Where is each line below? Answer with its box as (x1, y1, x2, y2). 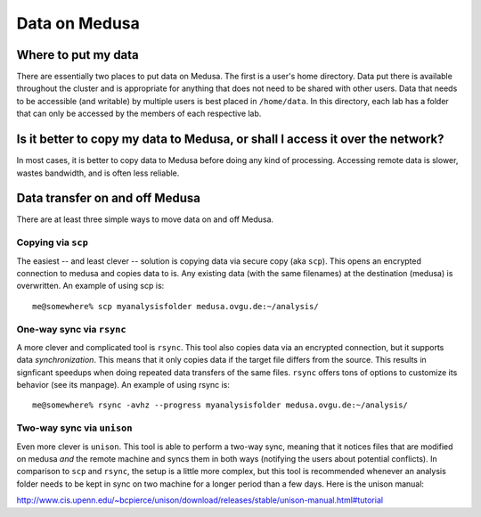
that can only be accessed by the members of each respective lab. (16, 108, 262, 119)
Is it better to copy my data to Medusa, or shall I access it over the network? (16, 132, 444, 147)
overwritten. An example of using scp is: (16, 281, 165, 291)
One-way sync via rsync (16, 323, 126, 335)
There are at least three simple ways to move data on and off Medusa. (16, 214, 274, 225)
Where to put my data (16, 47, 140, 62)
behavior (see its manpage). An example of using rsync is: (16, 380, 231, 390)
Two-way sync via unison (16, 422, 133, 434)
